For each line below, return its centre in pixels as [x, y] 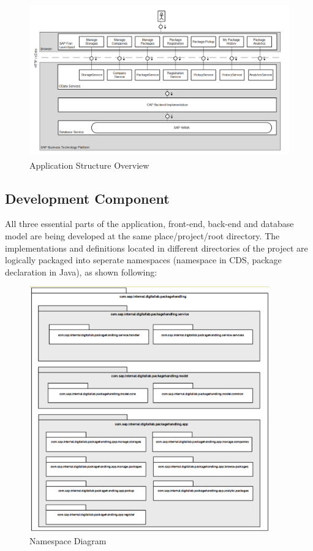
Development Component [87, 198]
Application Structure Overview [89, 165]
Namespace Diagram [68, 540]
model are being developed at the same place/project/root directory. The [142, 235]
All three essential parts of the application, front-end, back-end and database [149, 224]
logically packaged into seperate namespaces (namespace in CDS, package [143, 260]
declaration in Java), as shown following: [81, 272]
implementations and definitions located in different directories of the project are [156, 248]
